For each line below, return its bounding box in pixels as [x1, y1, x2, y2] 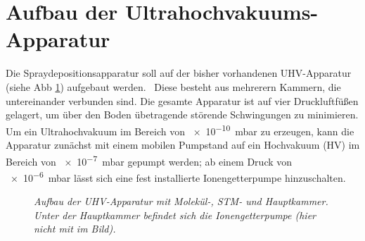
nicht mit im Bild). [34, 221, 116, 236]
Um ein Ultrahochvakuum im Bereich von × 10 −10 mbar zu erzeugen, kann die [6, 121, 354, 138]
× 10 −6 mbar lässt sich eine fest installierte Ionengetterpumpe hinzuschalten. [10, 168, 346, 185]
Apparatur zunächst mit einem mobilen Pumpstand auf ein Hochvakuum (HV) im [6, 137, 360, 152]
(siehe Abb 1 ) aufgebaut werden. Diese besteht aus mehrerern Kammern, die [6, 79, 341, 94]
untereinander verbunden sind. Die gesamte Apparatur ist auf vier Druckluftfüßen [6, 93, 359, 108]
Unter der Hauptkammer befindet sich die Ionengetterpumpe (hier [34, 207, 316, 222]
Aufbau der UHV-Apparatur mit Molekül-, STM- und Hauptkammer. [34, 194, 328, 209]
